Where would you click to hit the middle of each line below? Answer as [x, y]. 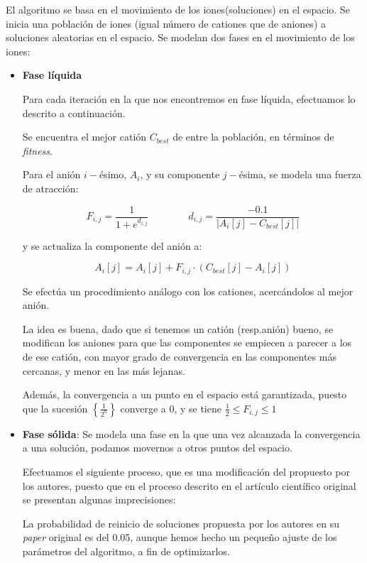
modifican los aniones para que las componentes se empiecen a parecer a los [187, 343]
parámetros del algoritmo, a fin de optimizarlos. [126, 551]
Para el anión [51, 174]
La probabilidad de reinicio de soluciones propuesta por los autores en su [181, 523]
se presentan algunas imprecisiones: [99, 499]
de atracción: [50, 188]
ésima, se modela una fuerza [300, 174]
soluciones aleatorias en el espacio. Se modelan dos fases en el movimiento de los [180, 37]
